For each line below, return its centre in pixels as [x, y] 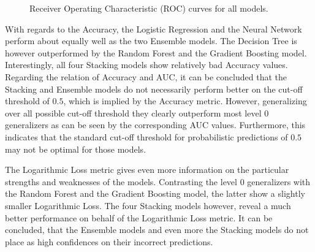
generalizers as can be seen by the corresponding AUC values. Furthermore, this [155, 125]
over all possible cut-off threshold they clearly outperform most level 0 [137, 113]
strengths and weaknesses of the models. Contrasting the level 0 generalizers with [158, 181]
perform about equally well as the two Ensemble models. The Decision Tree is [151, 41]
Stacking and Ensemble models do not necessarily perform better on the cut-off [154, 89]
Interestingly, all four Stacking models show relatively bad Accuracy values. [146, 65]
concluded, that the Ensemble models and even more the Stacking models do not [157, 230]
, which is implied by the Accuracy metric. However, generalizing [185, 101]
